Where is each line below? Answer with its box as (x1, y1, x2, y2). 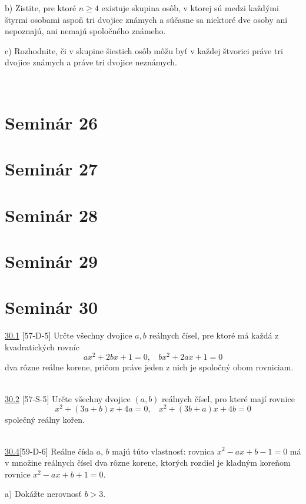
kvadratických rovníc (5, 340, 79, 353)
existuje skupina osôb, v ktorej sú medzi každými (101, 2, 279, 14)
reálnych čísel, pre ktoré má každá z (149, 329, 279, 341)
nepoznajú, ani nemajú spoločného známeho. (5, 25, 166, 37)
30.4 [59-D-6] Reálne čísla (5, 445, 94, 457)
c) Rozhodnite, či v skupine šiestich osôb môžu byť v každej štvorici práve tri (5, 44, 283, 57)
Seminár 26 (5, 110, 98, 134)
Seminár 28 (5, 203, 98, 227)
